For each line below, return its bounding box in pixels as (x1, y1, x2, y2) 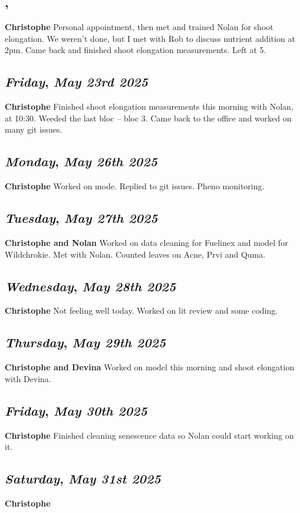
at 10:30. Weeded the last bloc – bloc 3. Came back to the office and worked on (5, 111, 292, 124)
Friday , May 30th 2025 (5, 401, 147, 419)
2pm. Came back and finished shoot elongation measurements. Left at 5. (5, 44, 266, 56)
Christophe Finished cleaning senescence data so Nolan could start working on (5, 429, 294, 441)
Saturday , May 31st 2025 (5, 469, 161, 488)
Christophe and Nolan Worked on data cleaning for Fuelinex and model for (5, 236, 288, 248)
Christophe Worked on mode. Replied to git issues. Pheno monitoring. (5, 180, 265, 192)
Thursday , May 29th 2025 (5, 333, 166, 351)
